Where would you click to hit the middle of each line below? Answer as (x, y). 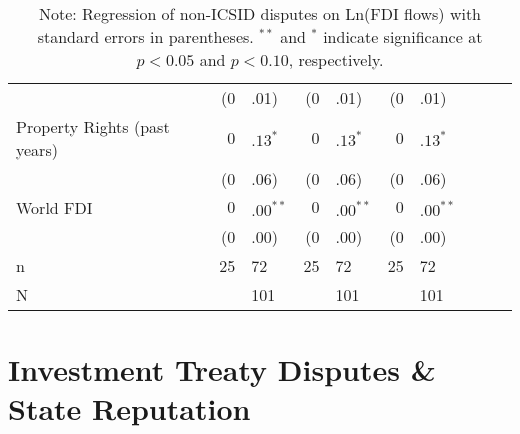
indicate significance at (403, 36)
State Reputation (129, 408)
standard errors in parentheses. (145, 36)
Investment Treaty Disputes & (222, 369)
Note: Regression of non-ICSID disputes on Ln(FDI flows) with (260, 13)
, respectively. (336, 59)
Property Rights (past (93, 126)
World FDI (54, 207)
